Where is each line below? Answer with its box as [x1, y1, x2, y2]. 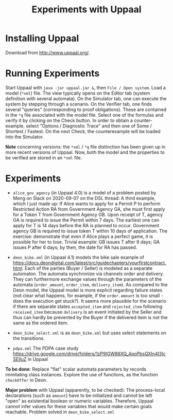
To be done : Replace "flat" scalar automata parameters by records [5, 366, 147, 372]
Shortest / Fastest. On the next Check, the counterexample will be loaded [5, 128, 161, 134]
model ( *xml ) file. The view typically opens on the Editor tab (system [5, 90, 150, 96]
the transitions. [12, 335, 45, 341]
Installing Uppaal [5, 32, 79, 44]
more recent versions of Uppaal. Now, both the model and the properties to [5, 149, 165, 155]
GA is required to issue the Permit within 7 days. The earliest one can [12, 217, 160, 223]
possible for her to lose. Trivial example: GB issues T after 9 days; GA [12, 239, 160, 245]
